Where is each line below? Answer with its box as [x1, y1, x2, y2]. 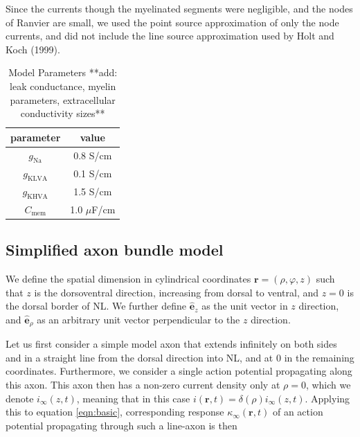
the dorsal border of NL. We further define [6, 298, 187, 313]
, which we [305, 377, 351, 392]
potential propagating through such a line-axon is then [6, 418, 237, 432]
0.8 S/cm [73, 148, 112, 163]
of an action [272, 404, 323, 419]
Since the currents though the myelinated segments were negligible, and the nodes [6, 1, 353, 15]
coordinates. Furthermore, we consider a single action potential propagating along [6, 364, 352, 378]
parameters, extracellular [10, 92, 116, 107]
